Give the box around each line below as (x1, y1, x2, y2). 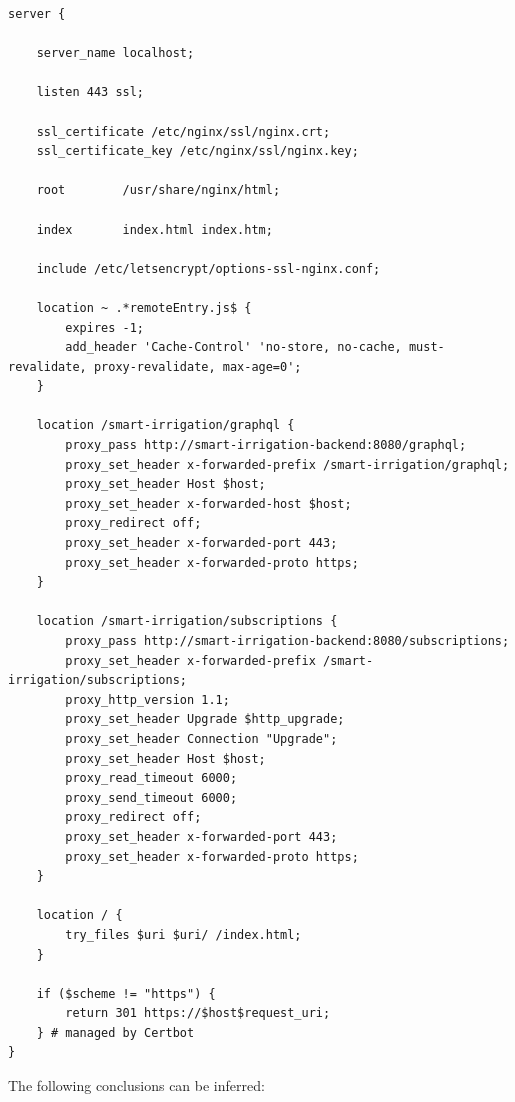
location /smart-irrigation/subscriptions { (36, 614, 338, 629)
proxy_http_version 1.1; (65, 692, 230, 707)
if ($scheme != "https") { (36, 986, 216, 1001)
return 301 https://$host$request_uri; (65, 1006, 331, 1021)
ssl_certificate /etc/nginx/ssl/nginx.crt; (36, 124, 331, 139)
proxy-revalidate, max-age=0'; (93, 359, 302, 374)
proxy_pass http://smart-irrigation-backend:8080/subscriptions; (65, 634, 510, 648)
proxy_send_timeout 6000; (65, 790, 238, 805)
